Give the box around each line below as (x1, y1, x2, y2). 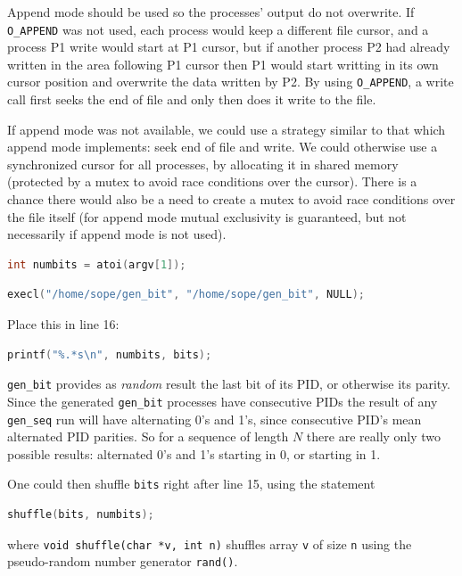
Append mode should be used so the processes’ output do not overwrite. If (7, 3, 415, 21)
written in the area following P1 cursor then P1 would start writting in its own (7, 54, 439, 73)
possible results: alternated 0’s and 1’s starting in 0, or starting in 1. (7, 444, 381, 463)
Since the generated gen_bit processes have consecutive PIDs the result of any (7, 391, 438, 410)
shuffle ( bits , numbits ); (7, 508, 154, 522)
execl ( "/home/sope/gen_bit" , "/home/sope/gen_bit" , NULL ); (7, 288, 365, 301)
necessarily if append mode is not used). (7, 225, 227, 243)
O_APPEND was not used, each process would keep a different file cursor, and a (7, 20, 429, 38)
